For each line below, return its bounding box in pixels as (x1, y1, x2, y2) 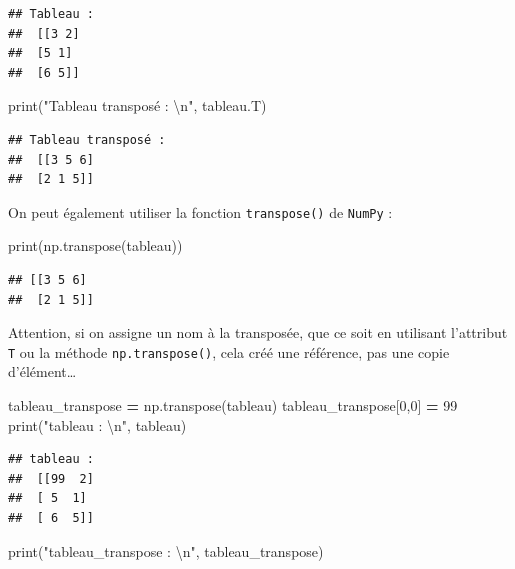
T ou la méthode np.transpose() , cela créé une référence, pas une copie (8, 341, 450, 362)
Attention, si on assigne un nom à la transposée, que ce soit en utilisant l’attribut (8, 322, 508, 343)
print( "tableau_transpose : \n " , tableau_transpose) (8, 540, 324, 561)
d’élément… (8, 361, 77, 382)
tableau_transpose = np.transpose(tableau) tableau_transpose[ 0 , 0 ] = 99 (8, 395, 458, 416)
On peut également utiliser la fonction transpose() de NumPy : (8, 201, 393, 222)
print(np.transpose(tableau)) (8, 235, 183, 256)
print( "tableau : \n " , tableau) (8, 414, 187, 435)
